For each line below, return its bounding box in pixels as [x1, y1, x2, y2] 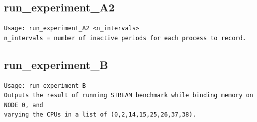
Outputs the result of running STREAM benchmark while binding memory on [4, 92, 254, 99]
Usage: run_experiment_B [4, 82, 86, 89]
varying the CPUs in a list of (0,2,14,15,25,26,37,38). [4, 111, 196, 119]
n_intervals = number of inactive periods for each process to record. [4, 34, 246, 42]
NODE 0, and [4, 101, 43, 109]
